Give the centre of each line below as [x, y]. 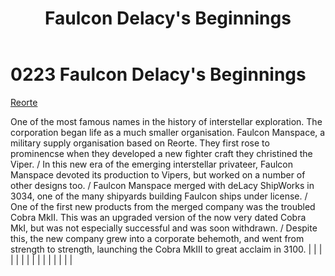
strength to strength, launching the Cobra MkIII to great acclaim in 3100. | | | [166, 249]
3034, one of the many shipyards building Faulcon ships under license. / [159, 196]
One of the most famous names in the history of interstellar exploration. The [166, 121]
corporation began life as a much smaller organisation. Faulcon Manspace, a [168, 132]
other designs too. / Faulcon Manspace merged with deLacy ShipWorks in [162, 185]
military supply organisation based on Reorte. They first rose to [140, 143]
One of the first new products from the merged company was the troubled [163, 206]
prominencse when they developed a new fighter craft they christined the [161, 153]
